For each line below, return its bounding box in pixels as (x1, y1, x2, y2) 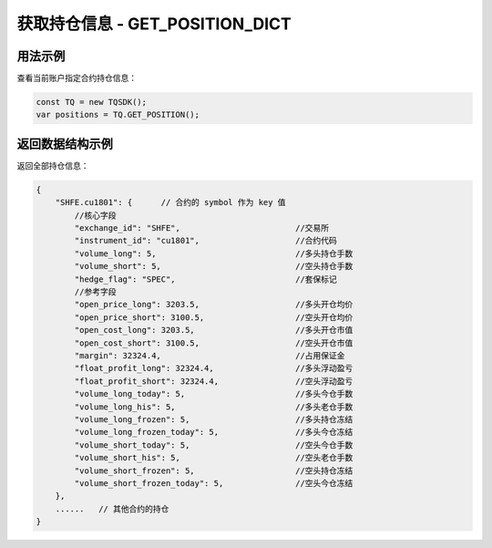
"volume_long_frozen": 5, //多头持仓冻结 (74, 414, 354, 424)
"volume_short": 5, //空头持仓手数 (74, 261, 354, 272)
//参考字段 (74, 287, 117, 297)
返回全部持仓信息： (16, 160, 89, 171)
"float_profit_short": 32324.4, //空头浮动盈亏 (74, 376, 354, 387)
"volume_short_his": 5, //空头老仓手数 (74, 452, 354, 463)
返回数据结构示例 (16, 136, 113, 151)
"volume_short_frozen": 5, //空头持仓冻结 (74, 465, 354, 476)
